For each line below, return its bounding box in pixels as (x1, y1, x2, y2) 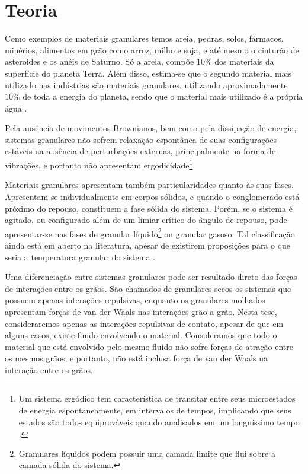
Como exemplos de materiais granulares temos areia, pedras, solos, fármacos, (5, 32, 284, 44)
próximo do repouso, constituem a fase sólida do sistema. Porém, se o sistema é (5, 202, 293, 214)
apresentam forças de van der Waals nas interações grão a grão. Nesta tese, (5, 305, 277, 317)
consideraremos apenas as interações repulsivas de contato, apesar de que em (5, 317, 284, 329)
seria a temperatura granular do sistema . (5, 250, 155, 263)
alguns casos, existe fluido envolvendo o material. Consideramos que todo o (5, 329, 277, 341)
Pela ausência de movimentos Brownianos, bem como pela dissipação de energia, (5, 122, 297, 134)
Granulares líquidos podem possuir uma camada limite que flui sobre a (18, 447, 275, 459)
